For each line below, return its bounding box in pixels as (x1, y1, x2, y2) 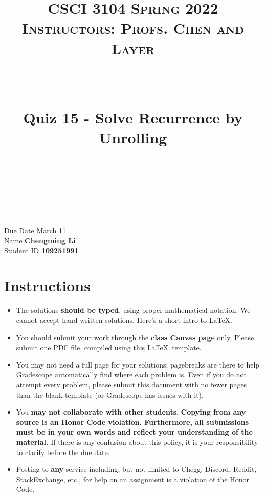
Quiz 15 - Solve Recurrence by (23, 106, 243, 127)
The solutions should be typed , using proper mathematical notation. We (16, 305, 251, 315)
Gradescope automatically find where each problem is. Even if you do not (16, 369, 247, 380)
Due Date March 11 (4, 225, 66, 235)
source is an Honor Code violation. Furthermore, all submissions (16, 416, 249, 427)
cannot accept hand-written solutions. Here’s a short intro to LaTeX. (16, 315, 233, 325)
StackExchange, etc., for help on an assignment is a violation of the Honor (16, 473, 249, 484)
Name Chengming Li (4, 235, 76, 246)
